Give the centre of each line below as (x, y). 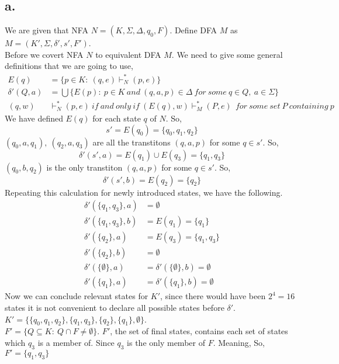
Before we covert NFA (44, 54)
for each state (117, 118)
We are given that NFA (46, 30)
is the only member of (166, 343)
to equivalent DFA (128, 54)
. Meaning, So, (239, 343)
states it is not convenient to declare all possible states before (115, 308)
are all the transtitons (132, 142)
